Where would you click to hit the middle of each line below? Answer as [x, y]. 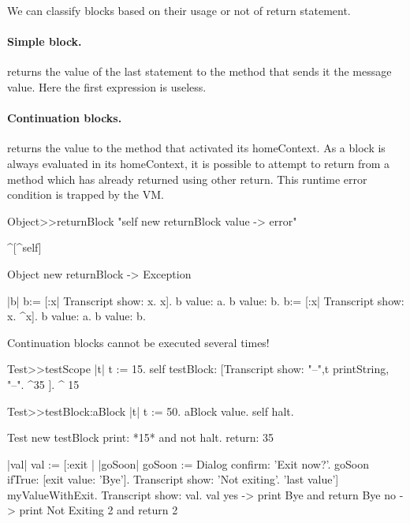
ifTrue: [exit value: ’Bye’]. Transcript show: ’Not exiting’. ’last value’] [173, 479]
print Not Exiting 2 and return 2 [99, 510]
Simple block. [45, 41]
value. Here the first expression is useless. [107, 86]
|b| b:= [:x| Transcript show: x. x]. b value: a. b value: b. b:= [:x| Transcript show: [206, 300]
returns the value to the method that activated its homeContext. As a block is [196, 148]
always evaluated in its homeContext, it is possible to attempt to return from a [199, 163]
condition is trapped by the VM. [86, 194]
